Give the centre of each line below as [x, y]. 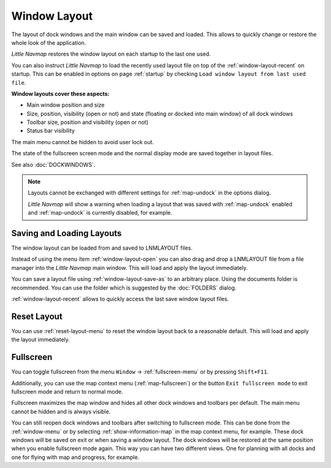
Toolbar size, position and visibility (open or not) [87, 122]
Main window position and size [66, 105]
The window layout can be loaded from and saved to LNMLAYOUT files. [102, 248]
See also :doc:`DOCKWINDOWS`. [53, 164]
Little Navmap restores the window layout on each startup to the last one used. [111, 54]
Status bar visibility [51, 131]
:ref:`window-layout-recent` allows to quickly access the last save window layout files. [120, 299]
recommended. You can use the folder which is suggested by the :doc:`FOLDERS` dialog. [124, 288]
